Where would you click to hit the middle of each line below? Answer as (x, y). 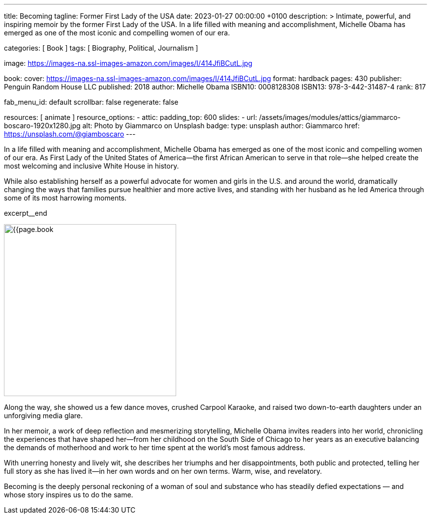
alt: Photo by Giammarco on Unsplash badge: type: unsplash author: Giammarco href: (221, 126)
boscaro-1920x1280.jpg (42, 126)
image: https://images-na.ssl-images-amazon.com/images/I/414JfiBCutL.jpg (128, 63)
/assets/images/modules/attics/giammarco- (330, 117)
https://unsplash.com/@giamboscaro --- (70, 134)
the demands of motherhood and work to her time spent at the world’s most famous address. (155, 447)
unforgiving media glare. (44, 416)
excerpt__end (26, 213)
